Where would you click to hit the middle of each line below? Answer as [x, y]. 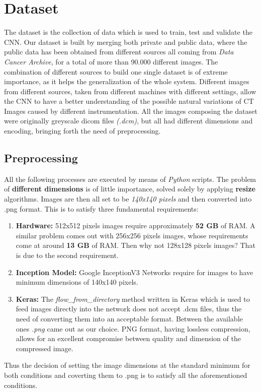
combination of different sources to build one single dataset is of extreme [116, 71]
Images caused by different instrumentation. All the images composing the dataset [131, 111]
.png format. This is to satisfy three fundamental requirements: [101, 208]
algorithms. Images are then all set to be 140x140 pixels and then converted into [128, 199]
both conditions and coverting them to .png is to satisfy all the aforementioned [126, 375]
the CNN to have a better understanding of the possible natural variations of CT [129, 101]
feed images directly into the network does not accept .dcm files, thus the [129, 309]
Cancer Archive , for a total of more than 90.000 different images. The [111, 61]
